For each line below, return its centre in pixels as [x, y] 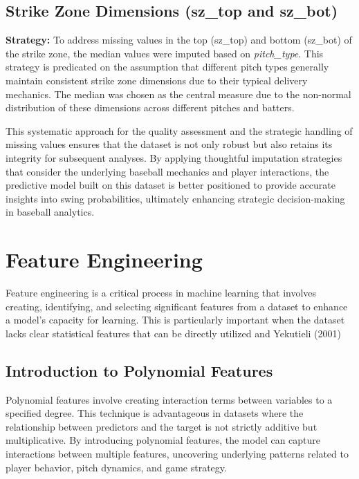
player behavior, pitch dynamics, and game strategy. [116, 467]
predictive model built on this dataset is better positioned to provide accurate [171, 185]
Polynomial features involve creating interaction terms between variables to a [169, 399]
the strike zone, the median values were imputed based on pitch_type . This [165, 53]
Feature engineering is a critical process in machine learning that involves [161, 293]
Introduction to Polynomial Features [139, 370]
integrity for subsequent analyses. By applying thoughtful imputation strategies [174, 157]
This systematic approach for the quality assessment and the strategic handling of [179, 130]
